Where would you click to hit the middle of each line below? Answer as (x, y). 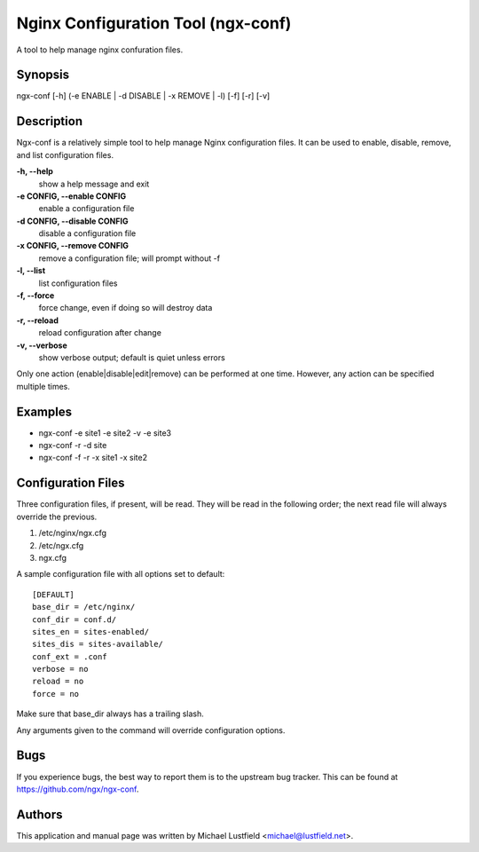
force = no (56, 694)
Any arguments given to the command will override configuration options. (151, 730)
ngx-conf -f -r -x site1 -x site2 (93, 458)
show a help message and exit (94, 184)
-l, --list (31, 271)
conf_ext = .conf (70, 656)
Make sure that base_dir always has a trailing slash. (110, 714)
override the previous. (57, 517)
